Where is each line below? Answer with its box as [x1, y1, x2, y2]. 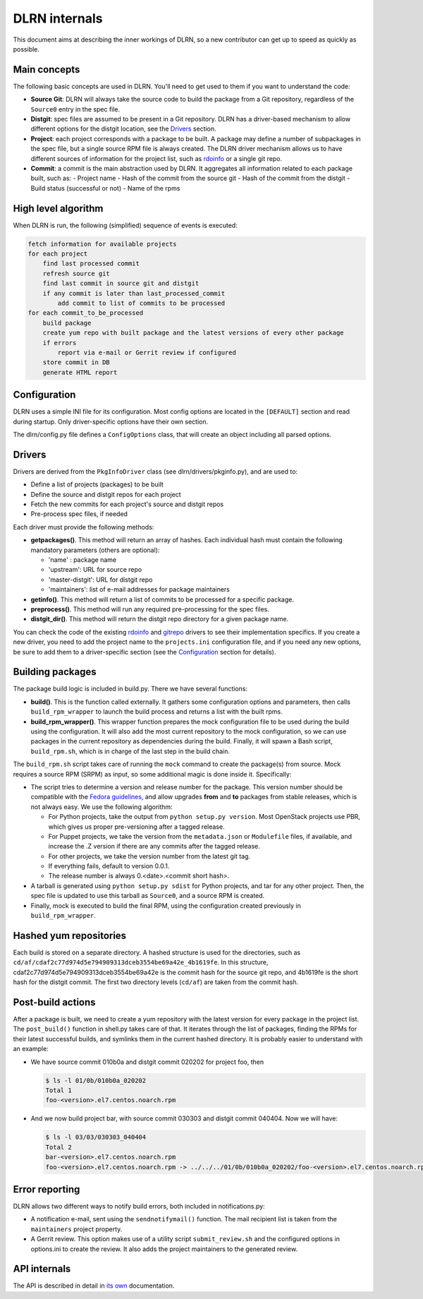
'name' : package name [48, 556, 117, 564]
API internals [13, 1263, 71, 1275]
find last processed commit [42, 260, 140, 268]
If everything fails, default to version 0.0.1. [48, 862, 170, 870]
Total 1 [45, 1086, 72, 1094]
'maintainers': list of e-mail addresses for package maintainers [48, 585, 231, 594]
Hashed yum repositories [13, 929, 127, 942]
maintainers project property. [30, 1225, 123, 1233]
